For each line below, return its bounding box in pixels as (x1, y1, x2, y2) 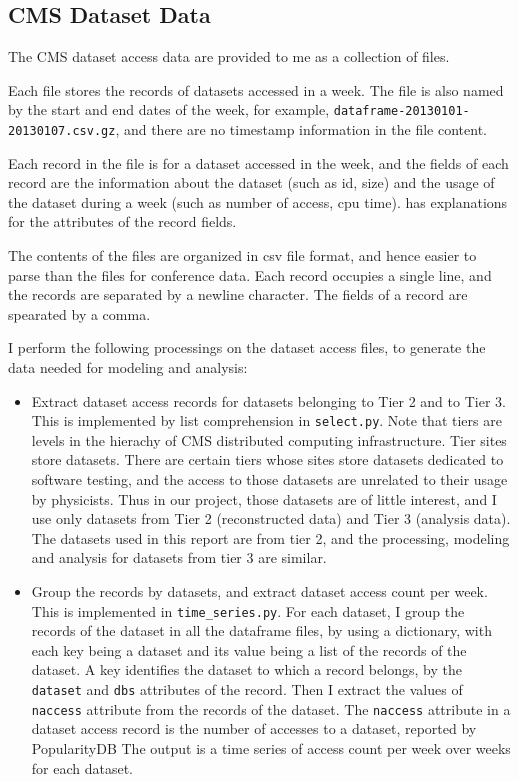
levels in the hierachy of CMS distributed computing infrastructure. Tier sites (31, 429, 507, 450)
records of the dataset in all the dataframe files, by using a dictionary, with (31, 620, 492, 641)
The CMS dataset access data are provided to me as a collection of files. (8, 46, 450, 67)
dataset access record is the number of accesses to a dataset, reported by (31, 718, 477, 739)
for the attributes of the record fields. (8, 211, 237, 232)
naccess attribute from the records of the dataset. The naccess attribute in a (31, 698, 511, 719)
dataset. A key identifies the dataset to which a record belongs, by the (31, 659, 462, 680)
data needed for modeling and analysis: (8, 357, 248, 378)
